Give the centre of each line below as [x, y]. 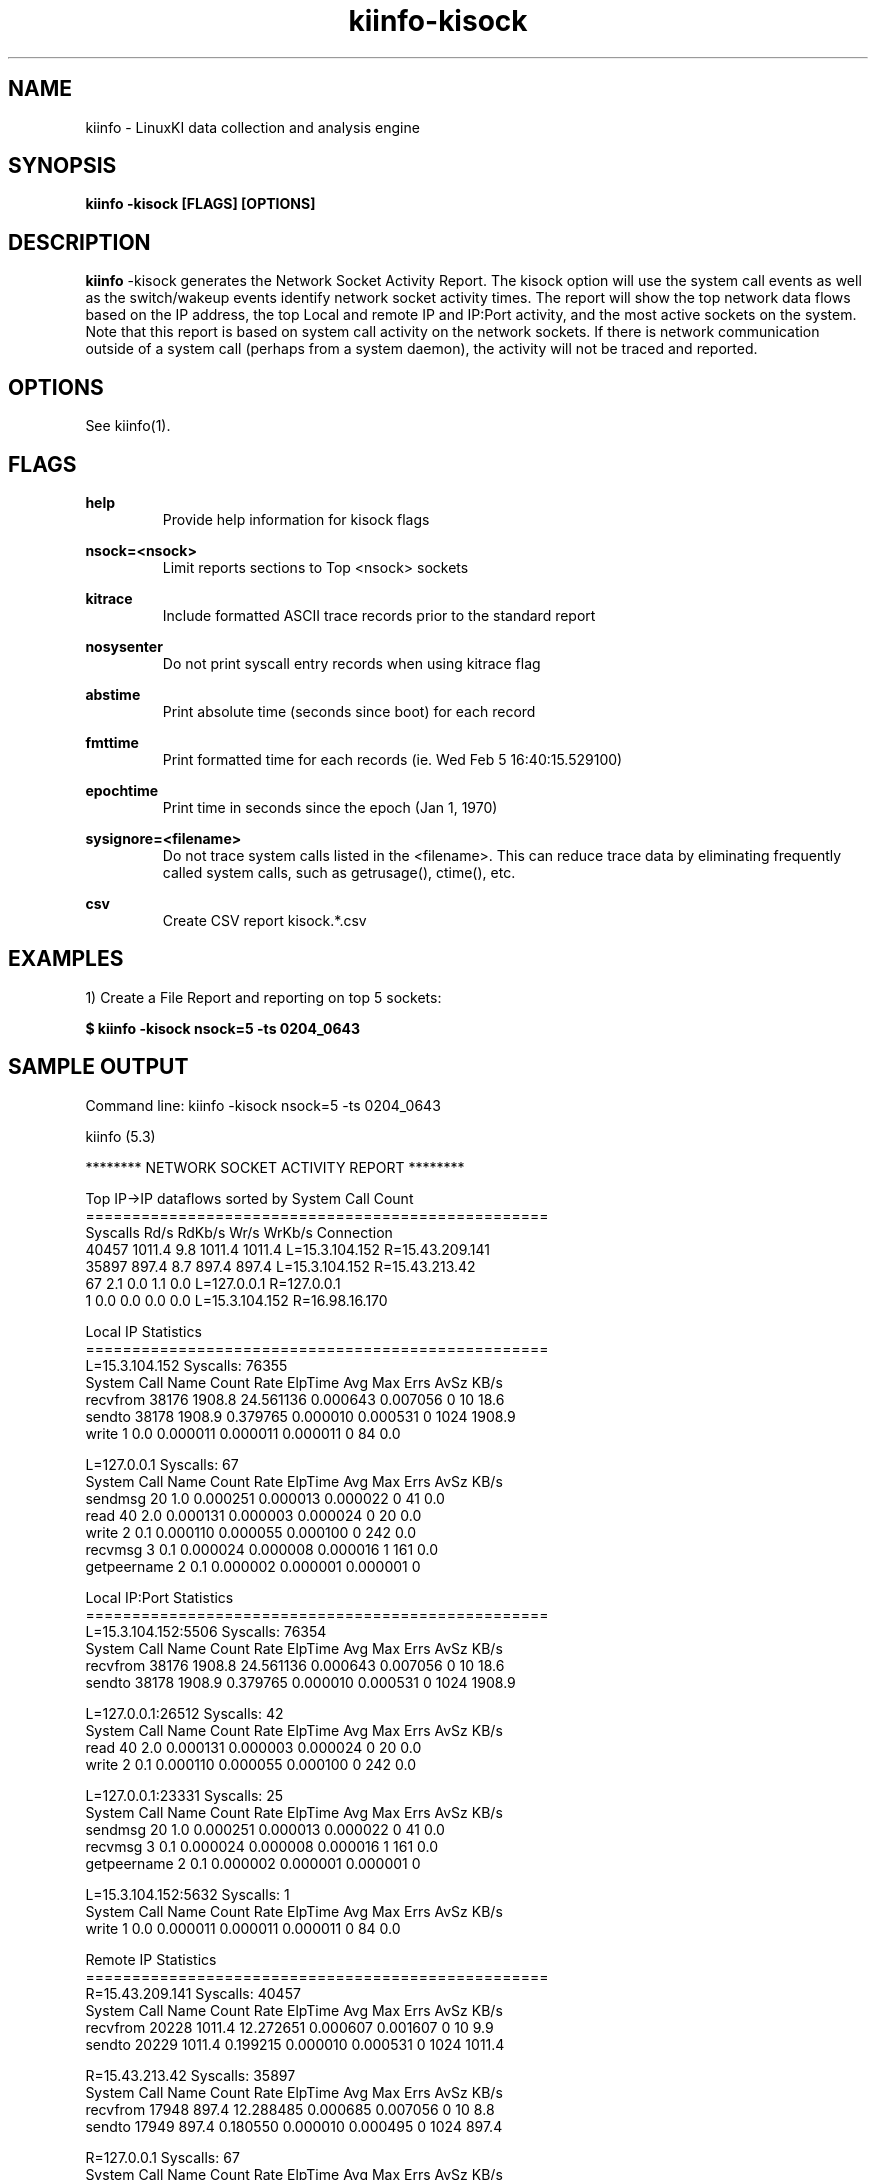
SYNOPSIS [62, 166]
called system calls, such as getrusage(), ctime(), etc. [339, 872]
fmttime [112, 742]
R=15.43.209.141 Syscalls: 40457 [193, 1993]
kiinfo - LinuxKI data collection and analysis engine [252, 127]
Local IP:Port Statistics [159, 1597]
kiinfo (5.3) [120, 1136]
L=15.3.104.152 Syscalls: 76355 [186, 1365]
